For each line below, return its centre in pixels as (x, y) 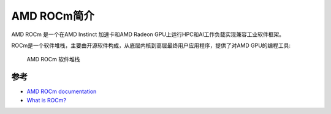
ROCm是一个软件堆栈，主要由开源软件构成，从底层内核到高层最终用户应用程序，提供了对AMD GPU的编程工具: (151, 45)
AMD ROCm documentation (62, 91)
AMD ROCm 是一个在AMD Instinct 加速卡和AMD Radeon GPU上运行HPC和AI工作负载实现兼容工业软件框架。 (148, 34)
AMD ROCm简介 (53, 16)
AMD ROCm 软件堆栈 (53, 59)
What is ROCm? (47, 100)
